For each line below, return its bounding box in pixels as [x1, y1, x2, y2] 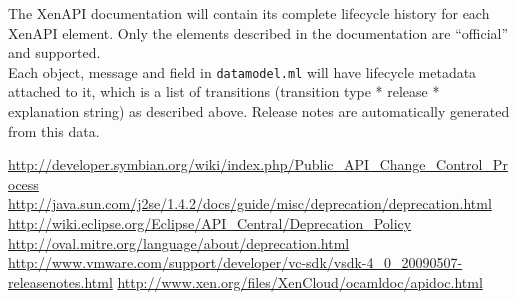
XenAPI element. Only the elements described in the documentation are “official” [8, 22, 509, 43]
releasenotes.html [8, 271, 113, 292]
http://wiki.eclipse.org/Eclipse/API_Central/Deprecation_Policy [8, 213, 412, 233]
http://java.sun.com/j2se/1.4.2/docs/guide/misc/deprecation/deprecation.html [8, 193, 492, 214]
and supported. [8, 42, 101, 63]
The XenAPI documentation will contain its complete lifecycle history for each [8, 3, 490, 23]
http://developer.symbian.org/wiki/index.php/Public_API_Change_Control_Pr [8, 154, 508, 175]
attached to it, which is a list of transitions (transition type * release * [8, 81, 440, 102]
